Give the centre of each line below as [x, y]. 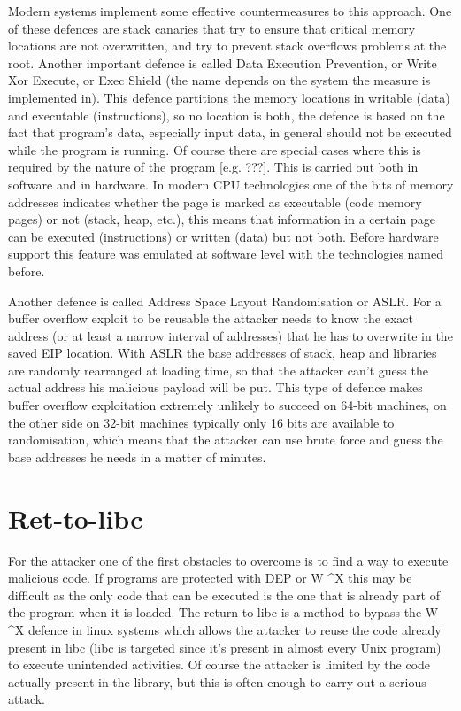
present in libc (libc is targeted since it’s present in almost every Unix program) [225, 647]
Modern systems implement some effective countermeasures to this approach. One [230, 11]
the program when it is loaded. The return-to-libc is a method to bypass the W [223, 612]
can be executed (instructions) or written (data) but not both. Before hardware [223, 236]
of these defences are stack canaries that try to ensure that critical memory [212, 28]
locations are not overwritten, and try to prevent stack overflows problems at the [227, 46]
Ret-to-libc [76, 518]
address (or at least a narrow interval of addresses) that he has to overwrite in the [230, 335]
